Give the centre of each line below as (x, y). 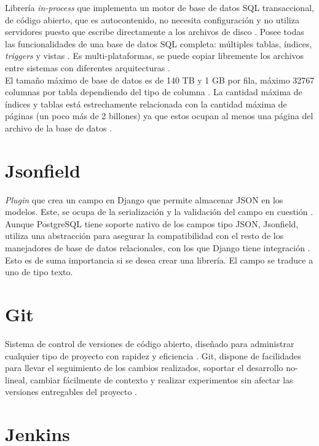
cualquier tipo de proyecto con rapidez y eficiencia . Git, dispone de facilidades (153, 355)
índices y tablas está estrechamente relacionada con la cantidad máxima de (146, 104)
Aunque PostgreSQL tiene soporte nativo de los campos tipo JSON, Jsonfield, (152, 223)
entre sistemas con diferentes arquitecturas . (88, 67)
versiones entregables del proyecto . (71, 392)
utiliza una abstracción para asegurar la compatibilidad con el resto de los (144, 236)
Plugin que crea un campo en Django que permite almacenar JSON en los (144, 199)
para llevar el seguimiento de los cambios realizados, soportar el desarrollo (144, 368)
